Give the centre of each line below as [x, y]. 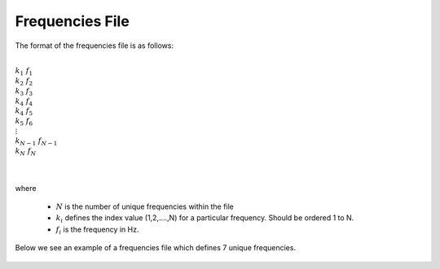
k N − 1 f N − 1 [36, 142]
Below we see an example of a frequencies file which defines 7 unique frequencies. [156, 248]
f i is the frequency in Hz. [97, 230]
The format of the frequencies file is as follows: [95, 46]
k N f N [26, 152]
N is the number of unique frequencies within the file [145, 206]
